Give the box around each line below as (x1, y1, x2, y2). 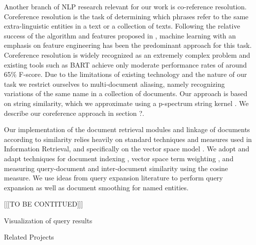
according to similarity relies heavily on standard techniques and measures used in (4, 134, 252, 144)
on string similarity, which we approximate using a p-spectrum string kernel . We (4, 98, 249, 108)
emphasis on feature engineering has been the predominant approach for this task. (4, 40, 252, 50)
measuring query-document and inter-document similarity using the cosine (4, 163, 228, 173)
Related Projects (4, 232, 54, 242)
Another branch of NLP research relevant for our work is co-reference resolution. (4, 1, 247, 11)
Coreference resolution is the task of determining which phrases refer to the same (4, 11, 249, 21)
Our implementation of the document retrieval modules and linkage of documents (4, 124, 250, 135)
